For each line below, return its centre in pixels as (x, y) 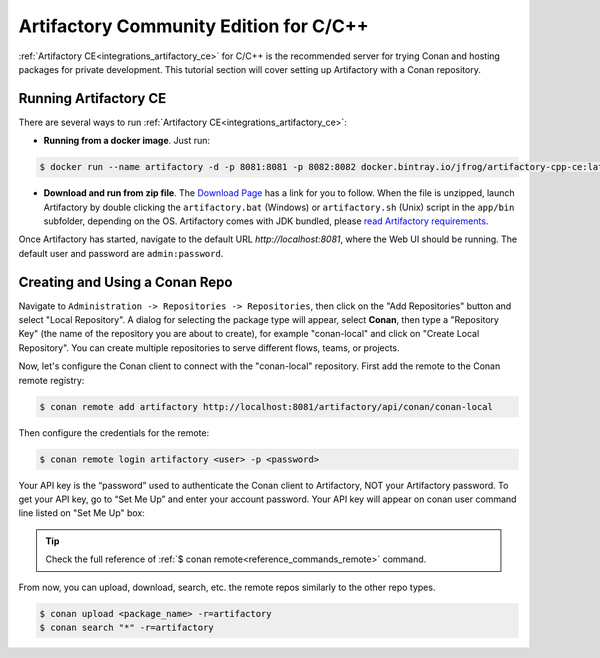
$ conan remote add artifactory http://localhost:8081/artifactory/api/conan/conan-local (266, 406)
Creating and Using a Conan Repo (125, 281)
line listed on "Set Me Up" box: (81, 513)
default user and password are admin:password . (121, 253)
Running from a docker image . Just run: (126, 141)
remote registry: (51, 380)
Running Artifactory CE (92, 98)
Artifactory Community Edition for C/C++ (193, 26)
